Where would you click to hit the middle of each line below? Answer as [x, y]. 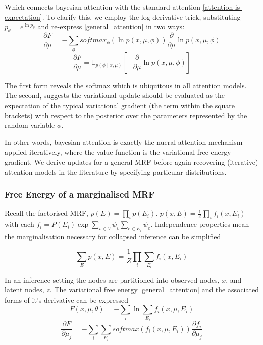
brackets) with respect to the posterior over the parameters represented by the [126, 115]
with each [19, 224]
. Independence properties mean [200, 224]
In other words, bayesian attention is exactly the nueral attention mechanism [124, 142]
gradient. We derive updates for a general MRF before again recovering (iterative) [131, 161]
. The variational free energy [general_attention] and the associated [154, 290]
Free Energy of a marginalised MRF [80, 194]
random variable [30, 125]
